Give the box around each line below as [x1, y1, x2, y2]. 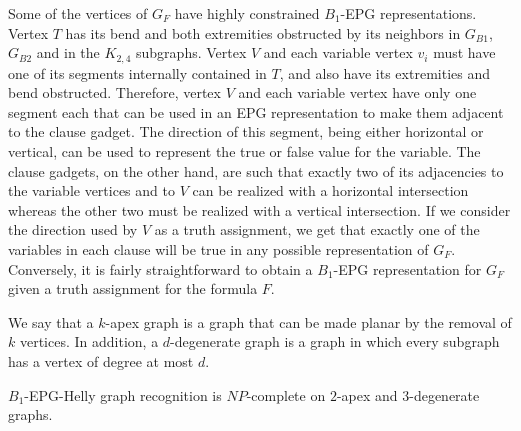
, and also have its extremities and [279, 62, 490, 83]
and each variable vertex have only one [238, 82, 477, 103]
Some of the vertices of [8, 3, 148, 23]
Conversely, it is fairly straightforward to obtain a [8, 258, 313, 279]
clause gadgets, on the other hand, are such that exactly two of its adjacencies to [8, 160, 504, 181]
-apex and [336, 384, 398, 405]
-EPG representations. [340, 3, 477, 23]
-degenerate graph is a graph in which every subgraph [170, 331, 500, 352]
